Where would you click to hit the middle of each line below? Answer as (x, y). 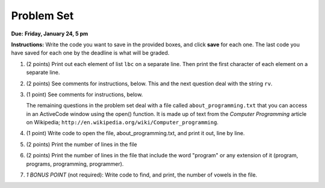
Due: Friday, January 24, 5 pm (50, 34)
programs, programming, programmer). (75, 164)
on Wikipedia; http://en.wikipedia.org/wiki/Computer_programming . (122, 123)
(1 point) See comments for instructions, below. (85, 94)
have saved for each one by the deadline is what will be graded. (90, 53)
